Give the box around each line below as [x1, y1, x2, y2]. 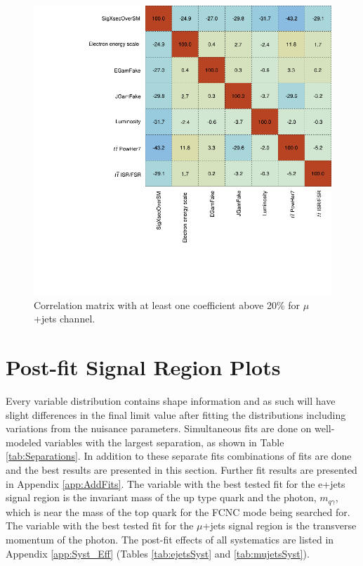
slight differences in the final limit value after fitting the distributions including [6, 407, 346, 422]
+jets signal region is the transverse [202, 518, 357, 533]
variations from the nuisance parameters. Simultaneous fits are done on [6, 421, 312, 436]
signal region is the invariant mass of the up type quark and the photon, [6, 490, 317, 505]
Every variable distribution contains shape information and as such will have [6, 394, 336, 408]
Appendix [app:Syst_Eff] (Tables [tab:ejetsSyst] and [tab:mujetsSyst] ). [6, 546, 310, 560]
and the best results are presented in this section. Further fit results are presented [6, 463, 357, 477]
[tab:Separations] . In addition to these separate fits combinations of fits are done [6, 448, 352, 463]
